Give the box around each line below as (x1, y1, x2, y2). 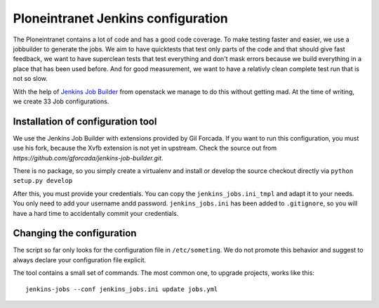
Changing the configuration (13, 227, 137, 239)
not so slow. (13, 75, 48, 83)
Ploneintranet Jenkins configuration (13, 11, 228, 26)
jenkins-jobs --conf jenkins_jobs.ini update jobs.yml (25, 285, 218, 293)
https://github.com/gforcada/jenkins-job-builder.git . (13, 153, 164, 162)
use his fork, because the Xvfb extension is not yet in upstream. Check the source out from (13, 144, 277, 153)
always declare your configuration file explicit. (13, 255, 147, 264)
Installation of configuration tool (13, 115, 157, 127)
